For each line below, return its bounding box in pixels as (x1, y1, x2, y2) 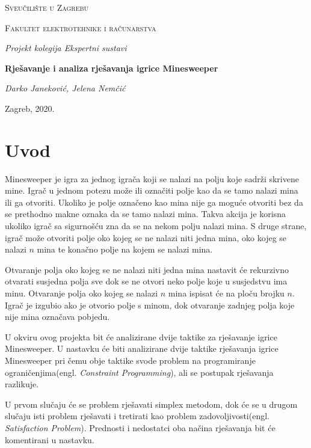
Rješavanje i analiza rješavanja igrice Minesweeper (5, 61, 218, 74)
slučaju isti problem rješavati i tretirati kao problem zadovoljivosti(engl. (5, 410, 269, 422)
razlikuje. (5, 378, 39, 390)
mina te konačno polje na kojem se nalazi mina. (37, 243, 213, 256)
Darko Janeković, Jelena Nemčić (5, 82, 126, 94)
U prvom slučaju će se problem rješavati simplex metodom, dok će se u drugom (5, 397, 298, 410)
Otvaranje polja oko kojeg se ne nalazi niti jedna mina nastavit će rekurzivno (5, 263, 289, 275)
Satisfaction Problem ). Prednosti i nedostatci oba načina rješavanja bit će (5, 421, 276, 434)
